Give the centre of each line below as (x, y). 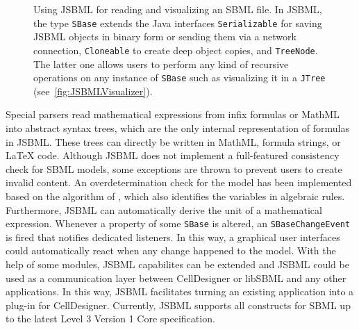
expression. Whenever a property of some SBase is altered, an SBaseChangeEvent (178, 223)
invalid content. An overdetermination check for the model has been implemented (179, 182)
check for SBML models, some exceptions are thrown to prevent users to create (174, 168)
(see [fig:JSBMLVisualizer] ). (93, 91)
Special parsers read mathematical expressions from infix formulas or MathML (173, 114)
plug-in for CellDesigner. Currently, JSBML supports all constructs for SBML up (178, 305)
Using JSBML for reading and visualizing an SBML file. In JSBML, (178, 9)
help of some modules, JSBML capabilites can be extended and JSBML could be (177, 264)
